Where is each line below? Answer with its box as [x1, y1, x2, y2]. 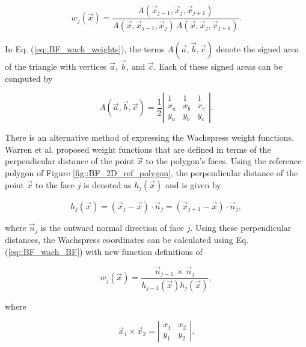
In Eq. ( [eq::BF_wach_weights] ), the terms [5, 42, 165, 55]
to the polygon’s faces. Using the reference [145, 155, 302, 167]
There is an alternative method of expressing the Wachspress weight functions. [5, 131, 294, 144]
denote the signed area [216, 42, 299, 55]
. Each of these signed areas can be [153, 60, 283, 73]
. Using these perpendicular [190, 221, 292, 233]
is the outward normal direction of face [40, 221, 184, 233]
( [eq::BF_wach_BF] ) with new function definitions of [5, 245, 203, 257]
